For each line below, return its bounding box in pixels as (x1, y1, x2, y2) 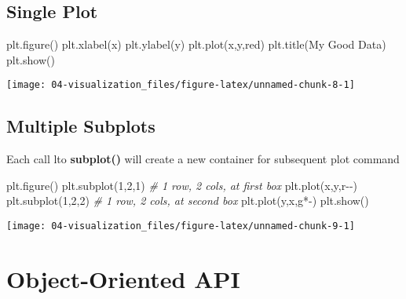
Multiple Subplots (6, 114, 155, 138)
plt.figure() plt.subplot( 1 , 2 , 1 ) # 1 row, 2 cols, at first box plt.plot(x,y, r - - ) (6, 177, 357, 193)
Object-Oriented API (6, 262, 240, 294)
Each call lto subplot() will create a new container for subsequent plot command (6, 151, 400, 167)
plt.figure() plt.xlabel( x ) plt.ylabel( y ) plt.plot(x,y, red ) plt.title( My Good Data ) (6, 36, 386, 53)
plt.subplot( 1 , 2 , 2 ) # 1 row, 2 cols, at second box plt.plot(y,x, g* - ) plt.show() (6, 192, 369, 209)
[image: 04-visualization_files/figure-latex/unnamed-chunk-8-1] (6, 79, 355, 91)
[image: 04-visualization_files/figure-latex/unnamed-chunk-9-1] (6, 221, 355, 232)
